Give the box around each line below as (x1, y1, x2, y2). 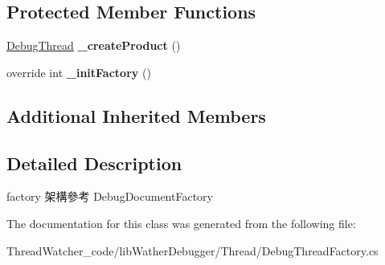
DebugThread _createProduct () (6, 37, 181, 54)
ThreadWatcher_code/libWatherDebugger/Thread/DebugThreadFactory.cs (6, 242, 379, 259)
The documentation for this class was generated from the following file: (6, 214, 356, 231)
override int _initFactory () (6, 63, 151, 80)
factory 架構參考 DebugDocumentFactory (6, 188, 213, 205)
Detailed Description (6, 150, 182, 175)
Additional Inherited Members (6, 103, 266, 128)
